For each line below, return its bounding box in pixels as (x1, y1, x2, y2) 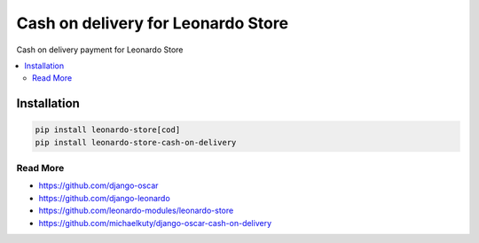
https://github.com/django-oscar (38, 180, 159, 191)
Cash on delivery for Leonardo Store (16, 13, 288, 33)
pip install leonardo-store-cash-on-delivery (35, 137, 237, 147)
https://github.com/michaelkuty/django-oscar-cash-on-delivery (38, 217, 272, 228)
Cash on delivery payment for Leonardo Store (16, 44, 184, 55)
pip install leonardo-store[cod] (35, 125, 181, 135)
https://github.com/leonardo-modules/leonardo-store (38, 205, 234, 216)
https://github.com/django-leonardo (38, 192, 170, 203)
